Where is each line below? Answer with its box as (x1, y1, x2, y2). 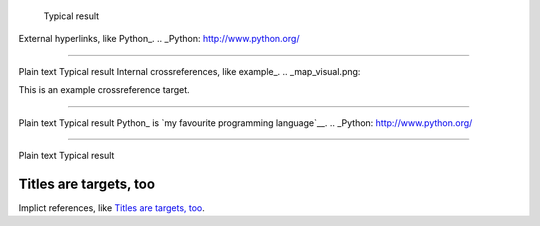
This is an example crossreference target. (18, 84, 190, 96)
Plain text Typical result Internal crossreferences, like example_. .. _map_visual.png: (18, 65, 361, 77)
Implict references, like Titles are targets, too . (18, 201, 205, 214)
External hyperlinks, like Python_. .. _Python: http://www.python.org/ (18, 33, 300, 45)
